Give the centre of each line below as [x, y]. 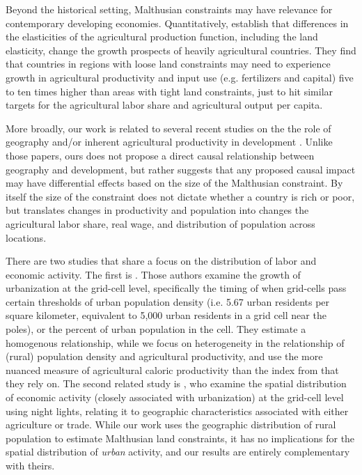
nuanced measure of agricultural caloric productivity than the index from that [172, 369]
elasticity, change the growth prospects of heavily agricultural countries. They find [181, 50]
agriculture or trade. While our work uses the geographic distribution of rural [171, 425]
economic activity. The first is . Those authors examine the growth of [153, 274]
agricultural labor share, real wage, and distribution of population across [160, 223]
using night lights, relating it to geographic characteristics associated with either [177, 411]
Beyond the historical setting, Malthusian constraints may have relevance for [169, 9]
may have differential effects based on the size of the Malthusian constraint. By [174, 183]
